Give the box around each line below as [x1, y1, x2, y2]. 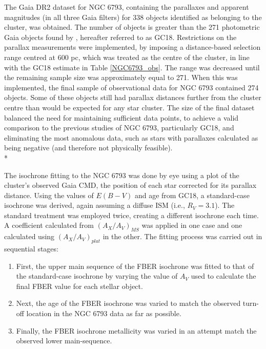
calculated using [4, 231, 55, 242]
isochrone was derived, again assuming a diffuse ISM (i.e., [4, 200, 185, 210]
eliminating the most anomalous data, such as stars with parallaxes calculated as [4, 132, 258, 143]
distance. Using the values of [4, 189, 94, 200]
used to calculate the [191, 270, 256, 281]
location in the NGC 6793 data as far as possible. [26, 308, 181, 319]
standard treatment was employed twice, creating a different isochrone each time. [4, 209, 259, 220]
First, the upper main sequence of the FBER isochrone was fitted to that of [16, 260, 254, 271]
